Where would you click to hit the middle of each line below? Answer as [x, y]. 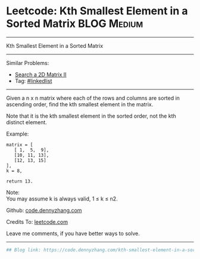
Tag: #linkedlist [33, 81]
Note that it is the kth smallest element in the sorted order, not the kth [91, 116]
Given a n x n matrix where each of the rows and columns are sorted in [93, 98]
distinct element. [27, 122]
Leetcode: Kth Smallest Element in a [97, 11]
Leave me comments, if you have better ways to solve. [73, 233]
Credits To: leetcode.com [37, 221]
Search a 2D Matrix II [40, 74]
